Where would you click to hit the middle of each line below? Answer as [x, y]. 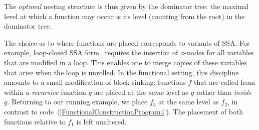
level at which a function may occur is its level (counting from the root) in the [124, 16]
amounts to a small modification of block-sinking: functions [95, 82]
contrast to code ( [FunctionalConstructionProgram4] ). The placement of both [124, 111]
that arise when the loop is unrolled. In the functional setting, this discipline [121, 72]
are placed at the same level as [141, 92]
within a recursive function [45, 92]
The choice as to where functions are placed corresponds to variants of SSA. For [127, 42]
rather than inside [224, 92]
